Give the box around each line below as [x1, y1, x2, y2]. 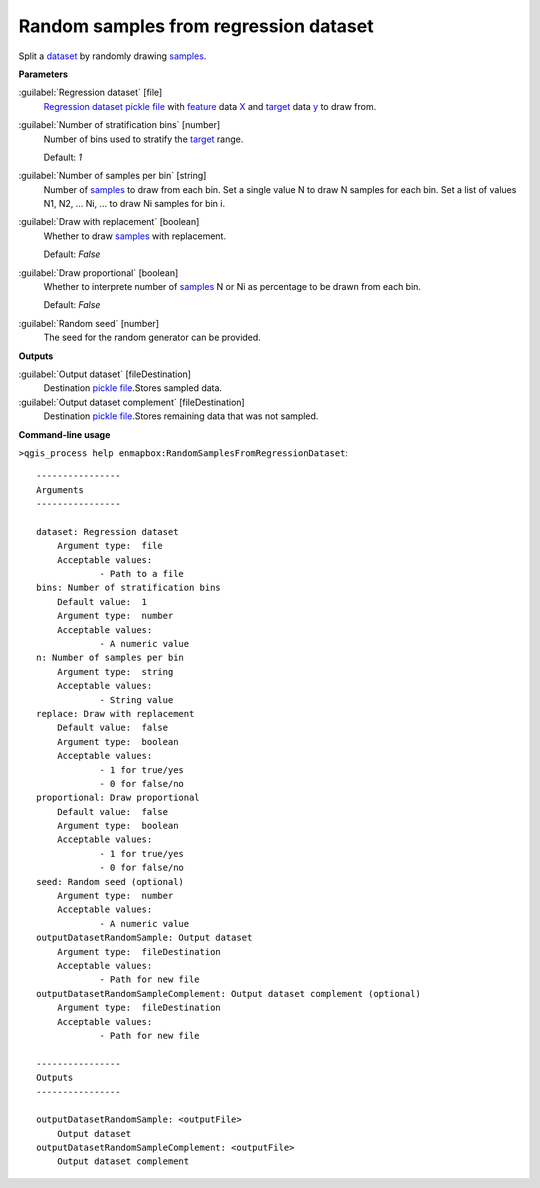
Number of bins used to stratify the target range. [43, 133, 244, 145]
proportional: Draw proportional [36, 792, 200, 804]
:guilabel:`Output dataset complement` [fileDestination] [18, 396, 245, 408]
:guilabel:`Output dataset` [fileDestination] [18, 368, 192, 380]
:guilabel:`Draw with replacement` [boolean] [18, 216, 200, 228]
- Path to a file [99, 568, 185, 580]
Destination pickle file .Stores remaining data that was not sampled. [43, 410, 319, 422]
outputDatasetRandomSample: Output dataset [36, 932, 253, 944]
